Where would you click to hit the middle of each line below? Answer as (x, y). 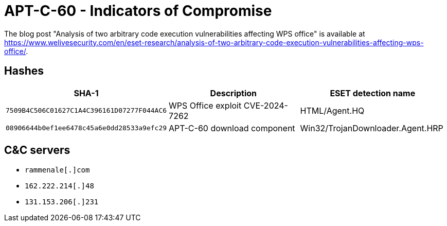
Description (234, 93)
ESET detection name (373, 93)
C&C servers (37, 150)
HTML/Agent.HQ (332, 110)
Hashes (24, 71)
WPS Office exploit (205, 105)
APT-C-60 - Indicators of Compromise (138, 11)
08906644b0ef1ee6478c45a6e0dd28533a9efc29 (86, 128)
